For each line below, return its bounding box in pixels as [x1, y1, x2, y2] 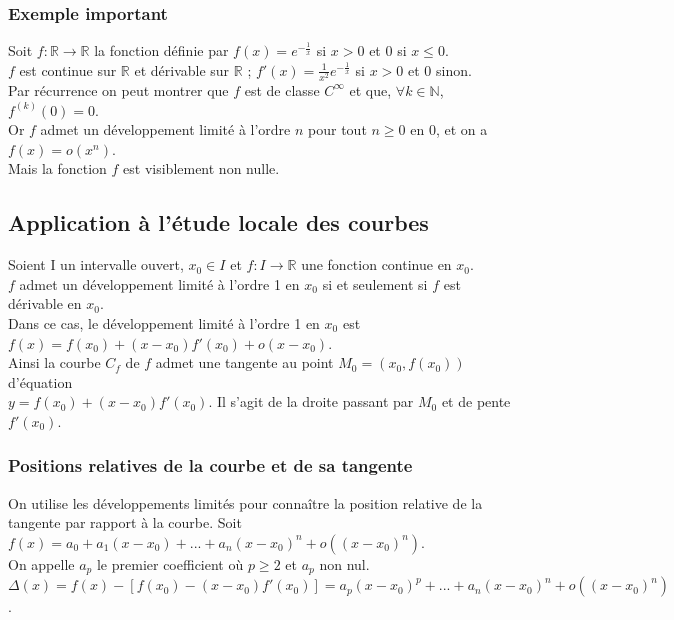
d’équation [8, 371, 73, 392]
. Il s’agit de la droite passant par [208, 391, 414, 412]
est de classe [244, 79, 320, 100]
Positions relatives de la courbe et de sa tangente [8, 453, 413, 478]
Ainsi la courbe [8, 352, 101, 373]
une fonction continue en [301, 254, 452, 275]
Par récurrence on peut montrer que [8, 79, 229, 100]
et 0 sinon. [407, 59, 472, 80]
